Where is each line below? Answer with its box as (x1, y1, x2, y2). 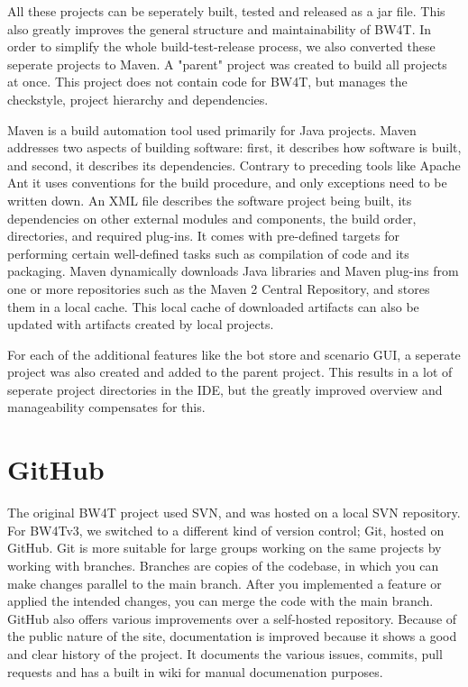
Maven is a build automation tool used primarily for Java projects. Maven (7, 120, 417, 139)
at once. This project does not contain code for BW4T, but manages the (7, 72, 408, 91)
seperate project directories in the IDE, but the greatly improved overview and (7, 380, 443, 398)
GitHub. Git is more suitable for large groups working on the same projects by (7, 538, 442, 557)
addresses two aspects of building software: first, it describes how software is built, (7, 138, 462, 157)
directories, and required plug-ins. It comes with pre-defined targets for (7, 226, 399, 245)
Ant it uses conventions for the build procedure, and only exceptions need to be (7, 173, 447, 192)
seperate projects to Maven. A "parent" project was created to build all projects (7, 54, 447, 73)
